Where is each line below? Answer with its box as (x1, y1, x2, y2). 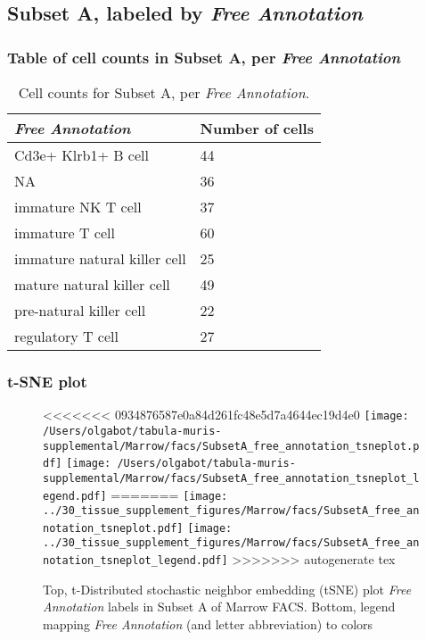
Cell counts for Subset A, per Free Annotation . (18, 82, 310, 103)
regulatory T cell (14, 326, 119, 346)
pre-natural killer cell (14, 300, 146, 320)
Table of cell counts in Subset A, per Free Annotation (7, 46, 401, 68)
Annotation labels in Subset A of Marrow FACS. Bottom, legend (43, 597, 396, 616)
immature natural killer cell (14, 248, 186, 269)
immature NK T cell (14, 196, 142, 217)
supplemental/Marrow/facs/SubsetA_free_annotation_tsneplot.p (43, 439, 420, 453)
